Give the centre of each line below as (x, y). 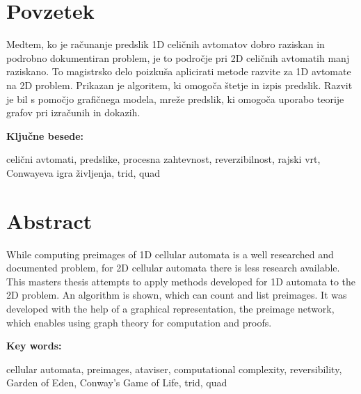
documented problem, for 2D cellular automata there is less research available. (173, 268)
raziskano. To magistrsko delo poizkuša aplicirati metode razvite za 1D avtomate (179, 71)
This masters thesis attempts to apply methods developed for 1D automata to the (181, 281)
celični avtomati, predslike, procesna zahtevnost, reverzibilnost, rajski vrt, (163, 159)
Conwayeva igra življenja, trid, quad (83, 172)
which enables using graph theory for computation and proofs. (139, 322)
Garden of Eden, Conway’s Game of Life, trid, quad (117, 383)
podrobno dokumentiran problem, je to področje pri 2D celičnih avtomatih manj (178, 57)
